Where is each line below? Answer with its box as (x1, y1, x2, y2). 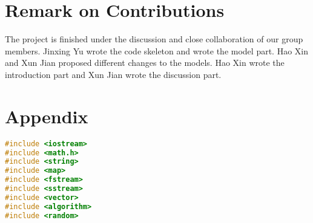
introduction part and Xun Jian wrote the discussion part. (5, 68, 222, 80)
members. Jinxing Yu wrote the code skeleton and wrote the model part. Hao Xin (5, 44, 308, 57)
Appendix (5, 103, 88, 128)
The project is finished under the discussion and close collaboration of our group (5, 33, 303, 45)
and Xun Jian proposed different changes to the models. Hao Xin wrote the (5, 56, 285, 69)
